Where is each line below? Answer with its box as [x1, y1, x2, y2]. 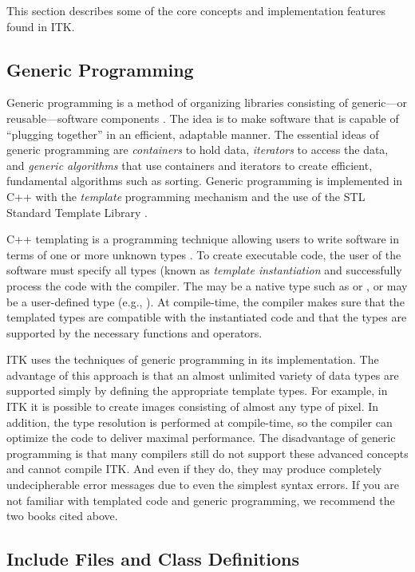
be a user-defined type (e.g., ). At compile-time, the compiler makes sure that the [6, 293, 405, 310]
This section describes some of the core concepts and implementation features [6, 2, 386, 18]
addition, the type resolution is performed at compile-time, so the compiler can [6, 413, 393, 430]
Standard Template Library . [6, 203, 148, 220]
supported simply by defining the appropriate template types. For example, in [6, 382, 388, 399]
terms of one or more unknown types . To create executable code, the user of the [6, 246, 401, 262]
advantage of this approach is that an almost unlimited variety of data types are [6, 366, 399, 383]
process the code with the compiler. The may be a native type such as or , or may [6, 277, 408, 294]
